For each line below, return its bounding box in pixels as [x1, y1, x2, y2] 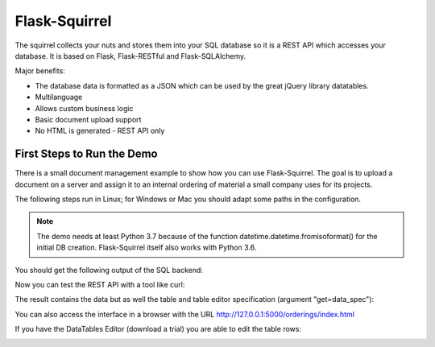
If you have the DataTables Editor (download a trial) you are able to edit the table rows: [14, 324, 302, 334]
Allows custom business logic [35, 103, 134, 113]
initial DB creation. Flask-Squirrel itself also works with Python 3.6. [36, 242, 257, 253]
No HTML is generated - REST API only [35, 126, 165, 136]
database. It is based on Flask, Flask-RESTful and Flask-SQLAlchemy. [14, 51, 246, 60]
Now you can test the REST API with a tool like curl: [14, 279, 185, 289]
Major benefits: [14, 66, 66, 76]
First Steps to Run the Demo [14, 147, 158, 161]
